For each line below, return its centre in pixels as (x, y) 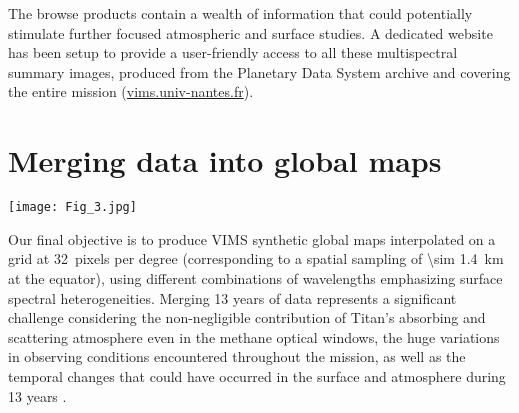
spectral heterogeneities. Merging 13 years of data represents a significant (232, 297)
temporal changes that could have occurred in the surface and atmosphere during (257, 375)
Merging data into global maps (225, 160)
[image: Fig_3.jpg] (72, 207)
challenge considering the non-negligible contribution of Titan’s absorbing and (247, 317)
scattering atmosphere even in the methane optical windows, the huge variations (254, 336)
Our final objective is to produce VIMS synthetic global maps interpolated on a (252, 238)
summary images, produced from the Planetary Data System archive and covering (259, 71)
